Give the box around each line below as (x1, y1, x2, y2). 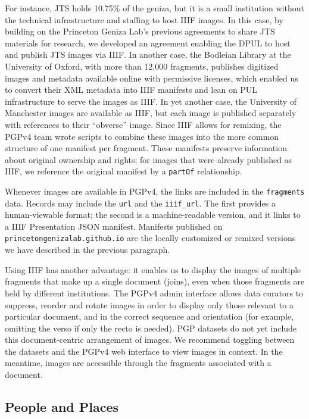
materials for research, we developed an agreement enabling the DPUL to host (5, 36, 291, 49)
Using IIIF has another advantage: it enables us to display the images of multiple (5, 263, 301, 276)
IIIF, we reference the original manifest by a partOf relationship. (5, 165, 242, 177)
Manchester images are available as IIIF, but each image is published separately (5, 107, 296, 119)
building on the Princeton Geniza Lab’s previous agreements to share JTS (5, 25, 275, 37)
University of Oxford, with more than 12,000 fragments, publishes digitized (5, 60, 279, 72)
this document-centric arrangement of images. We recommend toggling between (5, 333, 295, 346)
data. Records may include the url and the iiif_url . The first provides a (5, 196, 276, 209)
